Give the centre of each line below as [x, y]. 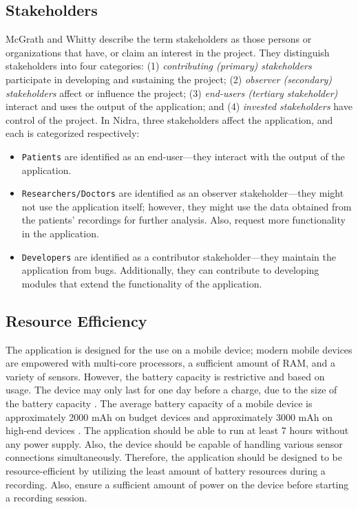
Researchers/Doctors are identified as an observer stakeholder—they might [183, 193]
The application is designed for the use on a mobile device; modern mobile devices [179, 349]
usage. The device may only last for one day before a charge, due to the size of [171, 390]
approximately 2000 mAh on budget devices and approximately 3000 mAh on [169, 416]
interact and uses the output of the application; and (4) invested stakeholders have [179, 106]
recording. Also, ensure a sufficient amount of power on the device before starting [177, 484]
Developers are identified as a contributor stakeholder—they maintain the [179, 256]
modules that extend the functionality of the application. [142, 283]
